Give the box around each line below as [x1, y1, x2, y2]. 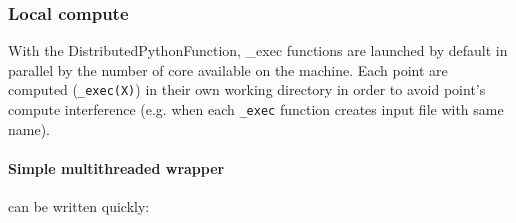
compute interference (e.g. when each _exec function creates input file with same [8, 99, 504, 120]
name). [8, 118, 50, 139]
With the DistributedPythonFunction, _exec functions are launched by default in [8, 40, 508, 61]
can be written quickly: [8, 196, 150, 217]
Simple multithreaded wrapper [8, 157, 225, 178]
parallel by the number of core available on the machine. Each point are [8, 59, 448, 80]
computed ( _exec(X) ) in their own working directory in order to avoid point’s [8, 79, 486, 100]
